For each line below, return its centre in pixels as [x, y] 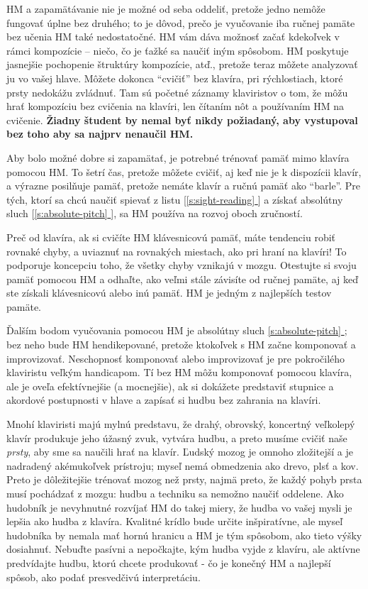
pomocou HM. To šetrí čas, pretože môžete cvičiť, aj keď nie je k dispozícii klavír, [184, 171]
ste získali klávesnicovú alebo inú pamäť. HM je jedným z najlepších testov [169, 293]
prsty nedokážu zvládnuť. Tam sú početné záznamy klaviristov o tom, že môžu [177, 92]
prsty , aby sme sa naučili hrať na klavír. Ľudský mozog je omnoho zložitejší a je [180, 452]
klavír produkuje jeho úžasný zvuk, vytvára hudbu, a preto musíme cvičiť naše [177, 437]
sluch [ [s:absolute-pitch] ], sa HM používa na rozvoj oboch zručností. [155, 213]
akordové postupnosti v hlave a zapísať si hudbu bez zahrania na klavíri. [164, 400]
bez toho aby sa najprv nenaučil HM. [100, 134]
